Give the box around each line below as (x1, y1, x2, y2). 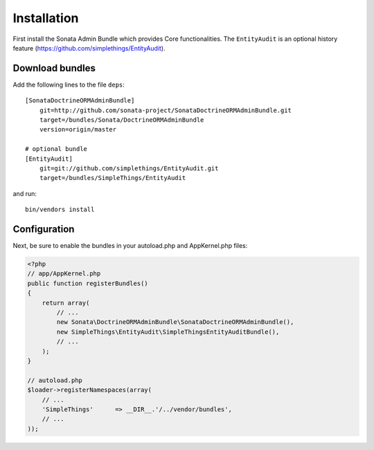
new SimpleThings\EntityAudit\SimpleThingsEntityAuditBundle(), (56, 327, 280, 336)
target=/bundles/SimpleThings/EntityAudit (39, 174, 186, 182)
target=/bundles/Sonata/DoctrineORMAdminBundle (39, 116, 204, 124)
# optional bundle (25, 145, 88, 153)
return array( (42, 298, 90, 307)
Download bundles (12, 62, 96, 74)
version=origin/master (39, 125, 117, 134)
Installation (12, 10, 79, 26)
